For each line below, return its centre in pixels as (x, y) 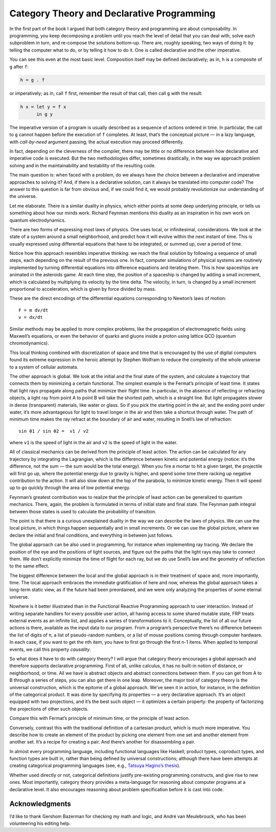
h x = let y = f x (43, 107)
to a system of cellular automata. (44, 367)
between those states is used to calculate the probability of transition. (83, 511)
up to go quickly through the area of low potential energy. (70, 488)
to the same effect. (29, 566)
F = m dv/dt (33, 310)
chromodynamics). (29, 343)
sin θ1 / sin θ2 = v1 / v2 (54, 431)
